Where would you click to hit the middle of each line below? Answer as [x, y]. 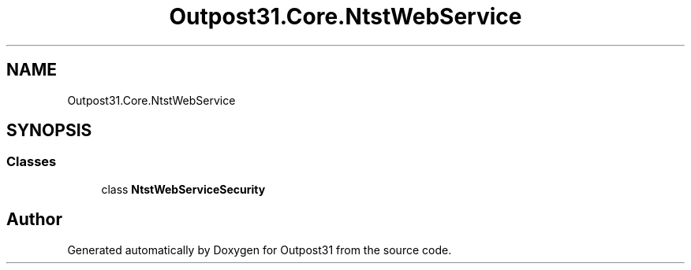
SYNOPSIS [49, 131]
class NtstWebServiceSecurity [183, 189]
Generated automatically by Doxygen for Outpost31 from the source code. [260, 250]
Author [34, 220]
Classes [32, 162]
